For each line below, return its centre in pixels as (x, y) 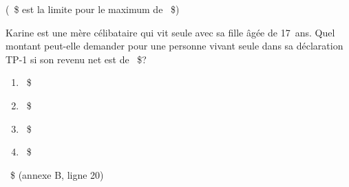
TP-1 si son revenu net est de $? (76, 59)
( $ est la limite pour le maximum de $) (93, 9)
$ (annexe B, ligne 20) (57, 174)
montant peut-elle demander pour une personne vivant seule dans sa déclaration (174, 46)
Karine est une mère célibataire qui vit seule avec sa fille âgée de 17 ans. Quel (170, 32)
